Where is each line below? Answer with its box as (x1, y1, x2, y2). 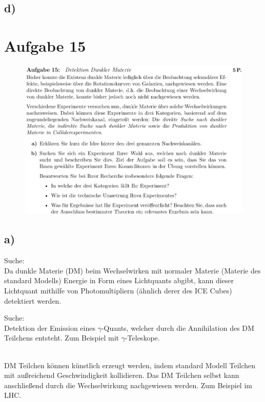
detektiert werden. (4, 295, 62, 306)
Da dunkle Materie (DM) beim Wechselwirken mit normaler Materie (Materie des (4, 265, 261, 276)
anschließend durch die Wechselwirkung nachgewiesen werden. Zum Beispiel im (4, 379, 252, 390)
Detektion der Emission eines (4, 322, 95, 333)
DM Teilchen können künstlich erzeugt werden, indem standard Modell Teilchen (4, 359, 256, 370)
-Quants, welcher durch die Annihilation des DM (101, 322, 254, 333)
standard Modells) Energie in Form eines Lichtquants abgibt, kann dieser (4, 275, 234, 286)
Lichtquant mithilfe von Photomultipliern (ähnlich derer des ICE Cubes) (4, 285, 232, 295)
